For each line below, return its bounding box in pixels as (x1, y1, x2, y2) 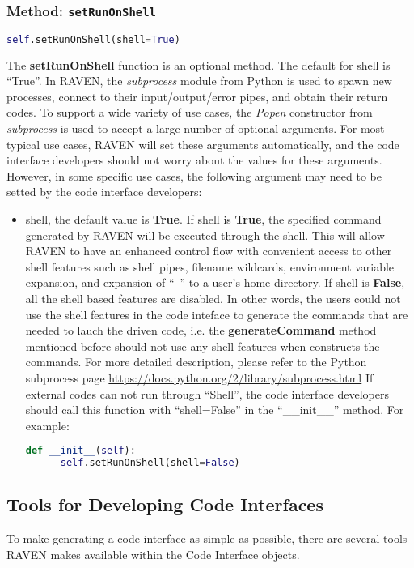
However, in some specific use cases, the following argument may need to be (6, 167, 382, 184)
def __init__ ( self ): (25, 445, 136, 457)
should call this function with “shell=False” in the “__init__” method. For (25, 401, 404, 418)
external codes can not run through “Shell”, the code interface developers (25, 385, 389, 402)
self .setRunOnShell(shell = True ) (6, 33, 180, 45)
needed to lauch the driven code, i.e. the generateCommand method (25, 322, 377, 339)
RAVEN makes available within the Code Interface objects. (6, 545, 300, 562)
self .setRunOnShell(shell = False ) (60, 457, 240, 469)
